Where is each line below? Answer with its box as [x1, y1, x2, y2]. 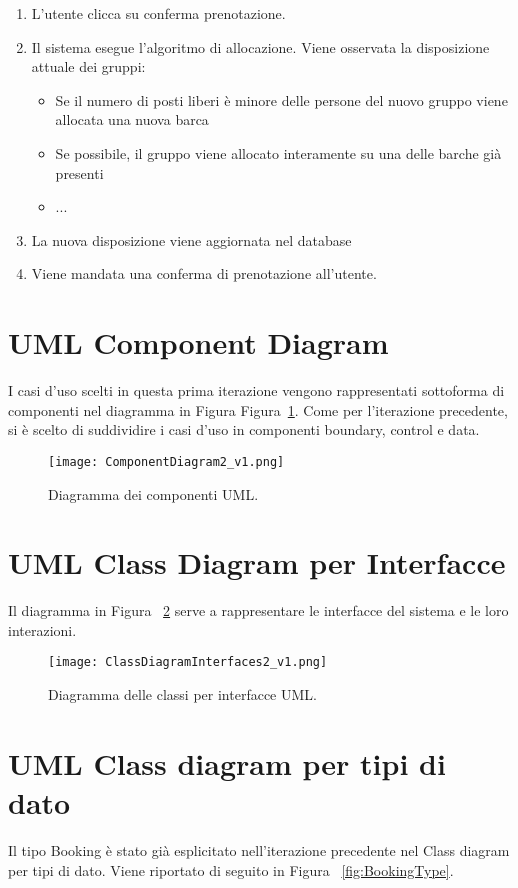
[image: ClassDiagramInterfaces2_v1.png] [48, 655, 328, 670]
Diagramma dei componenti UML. [48, 483, 259, 504]
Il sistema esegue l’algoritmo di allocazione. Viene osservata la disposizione [31, 36, 490, 57]
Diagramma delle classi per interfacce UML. [48, 684, 317, 705]
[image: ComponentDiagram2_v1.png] [48, 454, 285, 469]
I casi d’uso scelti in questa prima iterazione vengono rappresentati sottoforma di [8, 380, 505, 401]
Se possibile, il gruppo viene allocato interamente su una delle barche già [55, 142, 502, 163]
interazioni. [8, 619, 77, 640]
